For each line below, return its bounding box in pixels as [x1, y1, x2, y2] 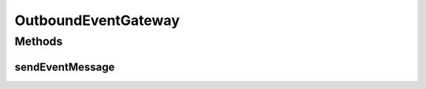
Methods [14, 34, 63, 48]
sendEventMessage [14, 60, 115, 73]
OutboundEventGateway [14, 12, 181, 29]
